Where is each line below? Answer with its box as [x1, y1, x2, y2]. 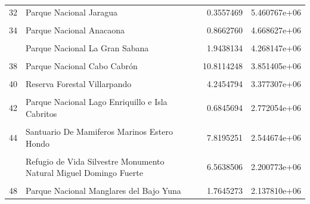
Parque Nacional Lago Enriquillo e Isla [26, 95, 168, 108]
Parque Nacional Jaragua [26, 5, 118, 18]
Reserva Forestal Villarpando [26, 78, 132, 90]
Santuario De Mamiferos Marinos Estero [26, 125, 173, 137]
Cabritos [26, 107, 57, 119]
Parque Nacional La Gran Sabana [26, 41, 149, 54]
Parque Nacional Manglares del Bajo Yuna [26, 184, 181, 197]
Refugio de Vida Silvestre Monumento [26, 154, 165, 167]
